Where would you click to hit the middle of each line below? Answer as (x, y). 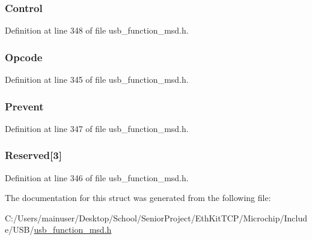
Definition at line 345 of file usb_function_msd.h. (97, 79)
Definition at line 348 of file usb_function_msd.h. (97, 30)
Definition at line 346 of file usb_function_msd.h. (97, 177)
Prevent (24, 106)
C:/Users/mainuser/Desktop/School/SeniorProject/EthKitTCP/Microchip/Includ (156, 217)
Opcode (24, 57)
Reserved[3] (33, 155)
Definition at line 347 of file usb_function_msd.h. (97, 128)
